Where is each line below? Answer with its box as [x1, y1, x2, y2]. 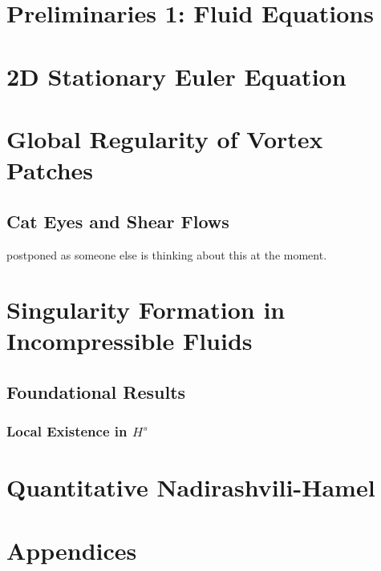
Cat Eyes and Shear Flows [6, 208, 229, 233]
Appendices [6, 533, 137, 566]
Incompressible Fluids [6, 324, 253, 357]
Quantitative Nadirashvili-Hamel [6, 471, 375, 504]
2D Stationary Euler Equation [6, 59, 347, 92]
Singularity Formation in [6, 293, 286, 326]
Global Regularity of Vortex [6, 122, 323, 155]
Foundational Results [6, 380, 186, 404]
